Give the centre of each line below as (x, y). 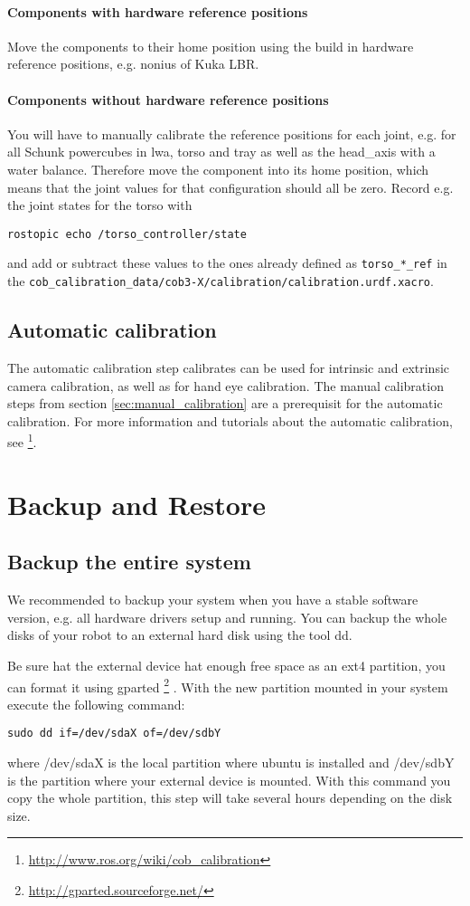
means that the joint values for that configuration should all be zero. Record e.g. (230, 187)
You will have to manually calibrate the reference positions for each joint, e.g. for (232, 134)
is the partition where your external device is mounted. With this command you (229, 780)
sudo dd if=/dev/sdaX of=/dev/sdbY (114, 734)
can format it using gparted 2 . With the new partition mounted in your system (228, 685)
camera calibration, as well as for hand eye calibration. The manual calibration (226, 385)
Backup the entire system (129, 562)
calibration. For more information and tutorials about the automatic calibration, (230, 420)
